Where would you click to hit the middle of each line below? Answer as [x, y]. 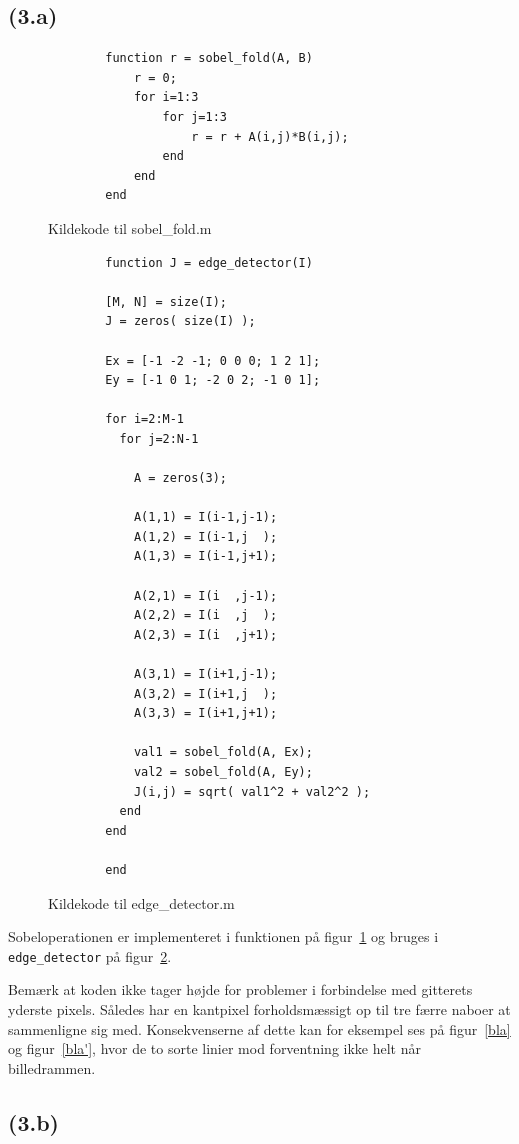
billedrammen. [52, 1067]
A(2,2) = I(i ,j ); [205, 615]
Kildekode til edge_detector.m [141, 902]
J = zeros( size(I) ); [180, 321]
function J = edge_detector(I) [209, 262]
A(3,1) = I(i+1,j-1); [205, 674]
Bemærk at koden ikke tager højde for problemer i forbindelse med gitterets [240, 989]
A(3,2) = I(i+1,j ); [205, 693]
